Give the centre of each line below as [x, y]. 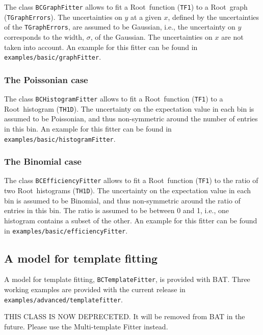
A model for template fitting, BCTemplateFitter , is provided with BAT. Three [127, 279]
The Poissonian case [46, 79]
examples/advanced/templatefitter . [63, 299]
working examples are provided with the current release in [95, 289]
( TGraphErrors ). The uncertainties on [63, 17]
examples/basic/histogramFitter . [60, 138]
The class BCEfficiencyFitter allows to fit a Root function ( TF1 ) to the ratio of [131, 180]
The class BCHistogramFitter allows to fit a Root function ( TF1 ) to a [114, 99]
